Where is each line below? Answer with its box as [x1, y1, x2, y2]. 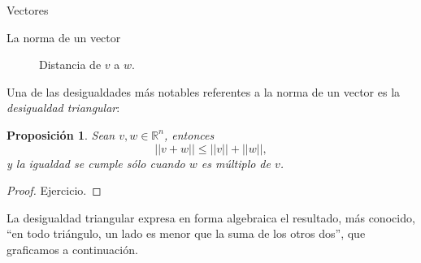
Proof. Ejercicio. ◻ [7, 182, 102, 199]
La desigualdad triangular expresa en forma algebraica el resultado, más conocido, [7, 209, 415, 226]
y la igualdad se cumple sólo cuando [7, 154, 185, 171]
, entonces [163, 126, 215, 143]
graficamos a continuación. [7, 240, 138, 257]
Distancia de [39, 56, 102, 73]
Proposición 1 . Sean [7, 126, 115, 143]
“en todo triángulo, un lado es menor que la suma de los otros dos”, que [7, 225, 366, 242]
